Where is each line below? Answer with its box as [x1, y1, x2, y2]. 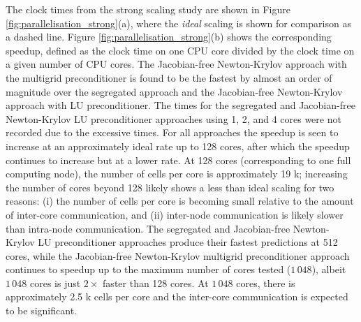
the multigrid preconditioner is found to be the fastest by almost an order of [6, 70, 332, 85]
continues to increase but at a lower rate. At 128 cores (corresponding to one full [6, 152, 351, 167]
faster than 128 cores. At [103, 275, 209, 290]
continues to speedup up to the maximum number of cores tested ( [6, 262, 291, 277]
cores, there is [236, 275, 295, 290]
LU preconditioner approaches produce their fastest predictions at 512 [38, 235, 338, 249]
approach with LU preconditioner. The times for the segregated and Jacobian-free [6, 98, 355, 112]
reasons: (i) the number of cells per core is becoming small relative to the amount [6, 193, 354, 208]
